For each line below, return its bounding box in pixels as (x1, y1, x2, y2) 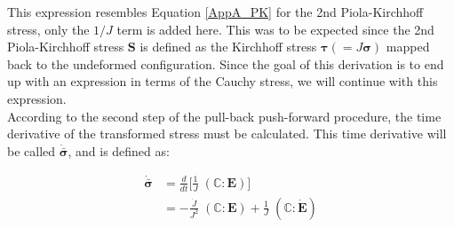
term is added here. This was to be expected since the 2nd (116, 20, 434, 38)
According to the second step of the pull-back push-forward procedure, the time (7, 106, 442, 125)
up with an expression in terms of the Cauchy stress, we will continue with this (7, 72, 438, 90)
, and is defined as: (68, 141, 170, 160)
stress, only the (7, 20, 90, 38)
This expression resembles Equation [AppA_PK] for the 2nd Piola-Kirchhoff (7, 3, 424, 20)
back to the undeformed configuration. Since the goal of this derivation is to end (7, 54, 444, 73)
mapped (386, 37, 430, 56)
